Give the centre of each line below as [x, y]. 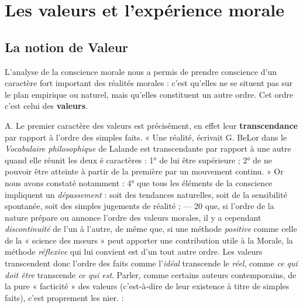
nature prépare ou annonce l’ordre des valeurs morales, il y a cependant [133, 217]
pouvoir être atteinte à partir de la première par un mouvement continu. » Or [144, 171]
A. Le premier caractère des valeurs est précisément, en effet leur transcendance [151, 125]
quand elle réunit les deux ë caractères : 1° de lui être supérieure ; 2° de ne [138, 160]
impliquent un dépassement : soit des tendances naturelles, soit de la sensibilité [146, 194]
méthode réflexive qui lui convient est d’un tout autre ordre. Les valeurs [134, 251]
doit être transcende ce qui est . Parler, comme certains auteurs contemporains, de [151, 274]
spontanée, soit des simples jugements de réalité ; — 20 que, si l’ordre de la [140, 206]
